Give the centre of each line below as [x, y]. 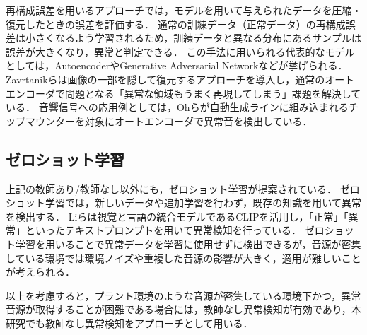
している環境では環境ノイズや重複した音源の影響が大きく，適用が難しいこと [183, 258]
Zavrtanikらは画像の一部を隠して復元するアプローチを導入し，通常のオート [180, 79]
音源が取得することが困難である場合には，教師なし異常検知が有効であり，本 [183, 309]
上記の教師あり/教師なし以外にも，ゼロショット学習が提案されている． [171, 188]
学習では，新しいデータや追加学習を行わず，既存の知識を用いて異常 [203, 202]
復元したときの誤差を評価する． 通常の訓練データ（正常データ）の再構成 [176, 24]
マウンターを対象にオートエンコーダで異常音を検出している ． [169, 121]
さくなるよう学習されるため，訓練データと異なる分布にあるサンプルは [198, 38]
